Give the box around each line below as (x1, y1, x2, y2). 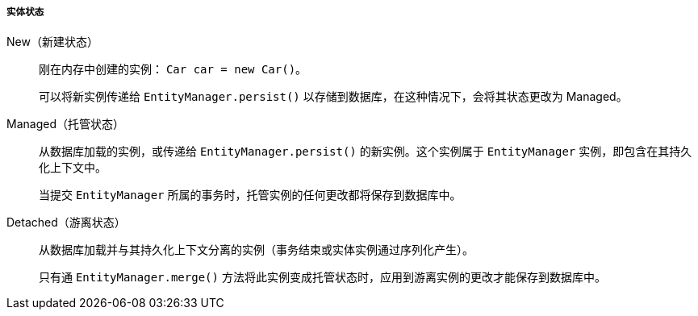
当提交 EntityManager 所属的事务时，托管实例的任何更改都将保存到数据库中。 (39, 188, 462, 202)
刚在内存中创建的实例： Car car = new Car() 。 (39, 62, 307, 77)
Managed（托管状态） (6, 117, 124, 131)
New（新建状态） (6, 35, 98, 49)
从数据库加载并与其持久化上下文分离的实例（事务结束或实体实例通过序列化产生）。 (39, 243, 474, 257)
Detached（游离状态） (6, 215, 126, 230)
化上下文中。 (39, 160, 107, 175)
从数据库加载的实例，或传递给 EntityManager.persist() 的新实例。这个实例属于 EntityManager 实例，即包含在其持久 (39, 144, 692, 159)
